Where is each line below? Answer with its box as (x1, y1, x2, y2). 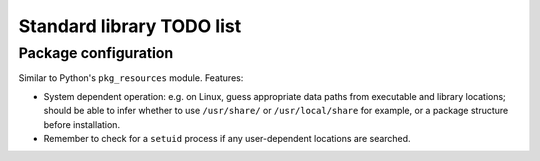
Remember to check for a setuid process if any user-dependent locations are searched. (43, 132, 411, 144)
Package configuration (18, 44, 174, 62)
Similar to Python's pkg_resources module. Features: (18, 72, 244, 84)
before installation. (43, 118, 120, 130)
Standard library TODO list (18, 15, 242, 37)
